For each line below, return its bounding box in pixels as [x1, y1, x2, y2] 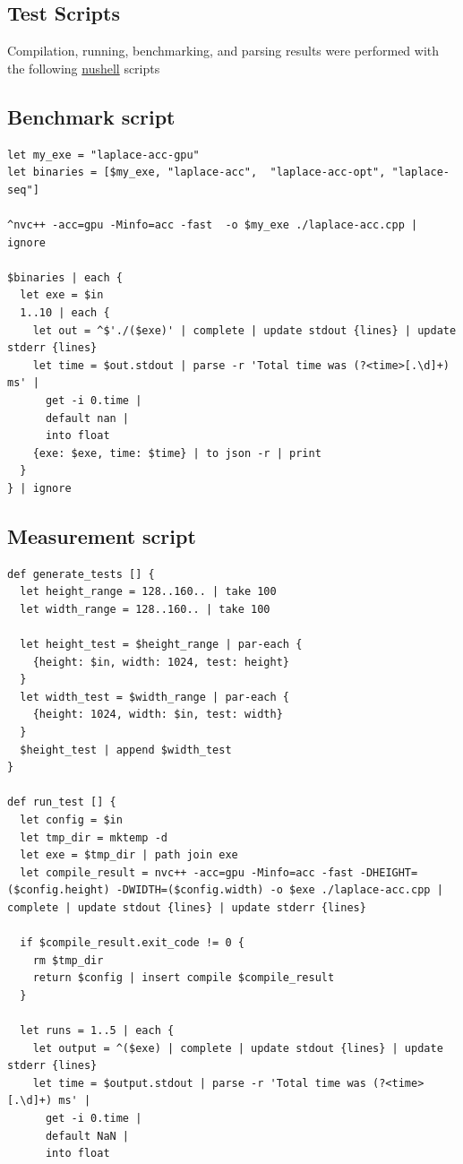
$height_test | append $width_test [20, 743, 232, 756]
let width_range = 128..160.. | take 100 [20, 602, 270, 616]
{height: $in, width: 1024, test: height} [32, 655, 289, 668]
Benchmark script [7, 102, 176, 130]
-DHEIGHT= [359, 866, 418, 879]
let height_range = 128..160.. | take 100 [20, 585, 277, 599]
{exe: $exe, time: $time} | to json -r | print [32, 446, 322, 460]
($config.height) [7, 884, 110, 897]
